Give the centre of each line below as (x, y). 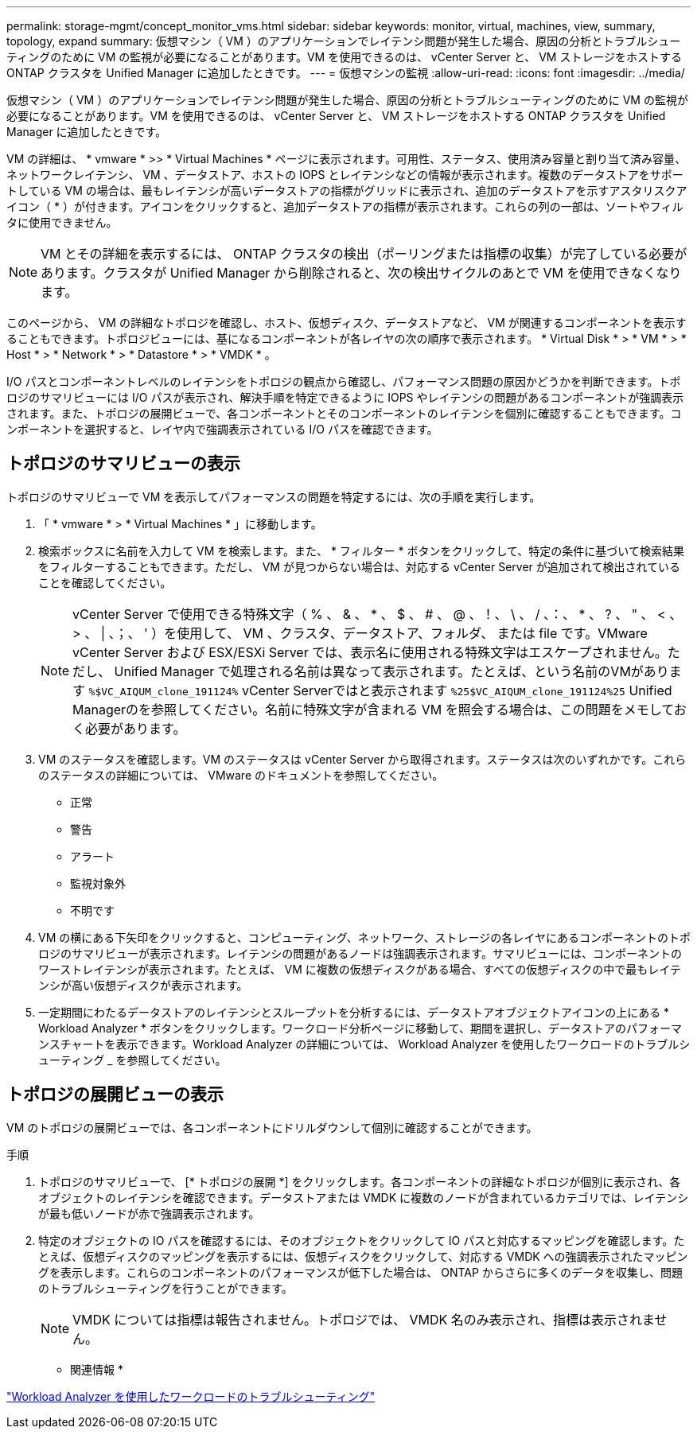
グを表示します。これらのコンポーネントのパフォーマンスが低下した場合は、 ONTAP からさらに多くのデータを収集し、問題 (360, 1272)
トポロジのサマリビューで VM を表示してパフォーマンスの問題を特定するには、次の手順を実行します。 (274, 496)
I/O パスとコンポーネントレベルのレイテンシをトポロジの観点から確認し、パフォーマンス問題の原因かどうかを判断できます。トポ (344, 381)
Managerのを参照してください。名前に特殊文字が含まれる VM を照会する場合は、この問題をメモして (373, 709)
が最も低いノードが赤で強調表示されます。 (149, 1213)
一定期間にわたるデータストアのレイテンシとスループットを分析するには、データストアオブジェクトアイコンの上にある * (354, 1012)
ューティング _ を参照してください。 (132, 1060)
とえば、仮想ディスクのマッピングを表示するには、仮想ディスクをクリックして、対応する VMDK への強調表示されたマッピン (363, 1256)
